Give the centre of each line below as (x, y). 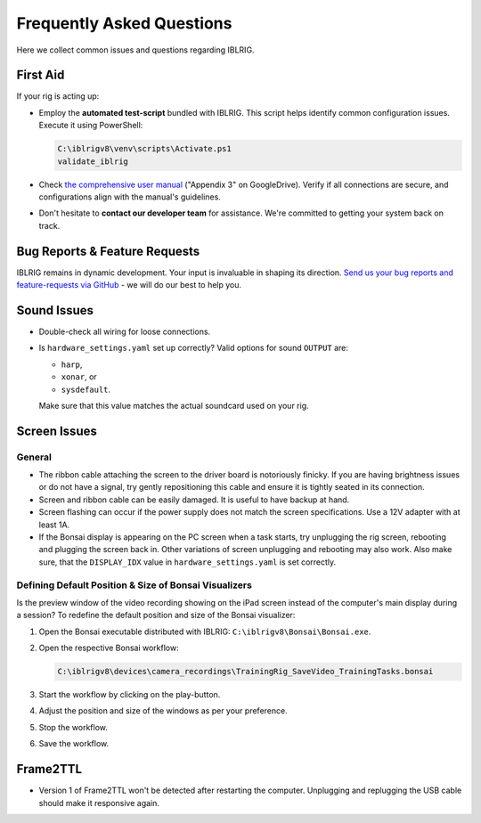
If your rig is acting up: (58, 96)
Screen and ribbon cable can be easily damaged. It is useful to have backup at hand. (194, 500)
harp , (72, 364)
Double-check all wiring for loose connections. (125, 331)
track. (49, 225)
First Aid (41, 75)
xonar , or (79, 377)
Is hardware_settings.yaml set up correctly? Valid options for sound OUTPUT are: (194, 348)
